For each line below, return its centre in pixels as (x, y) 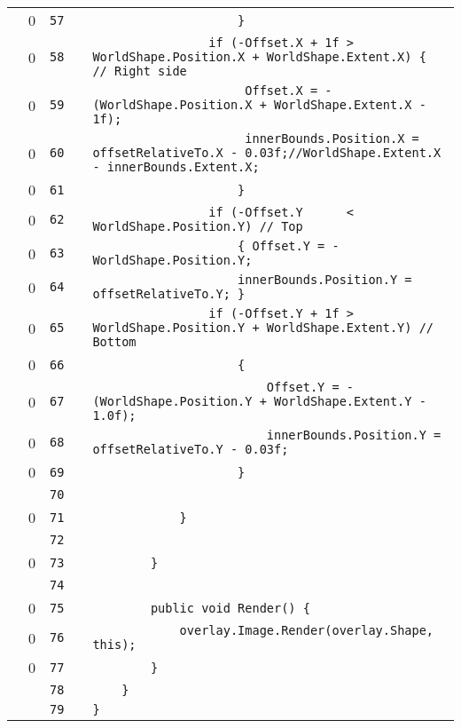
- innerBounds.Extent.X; (176, 167)
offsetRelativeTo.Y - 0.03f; (191, 449)
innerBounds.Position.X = (332, 138)
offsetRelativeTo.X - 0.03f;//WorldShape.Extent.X (267, 153)
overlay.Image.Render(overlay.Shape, (307, 630)
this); (114, 645)
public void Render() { (230, 608)
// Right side (140, 71)
